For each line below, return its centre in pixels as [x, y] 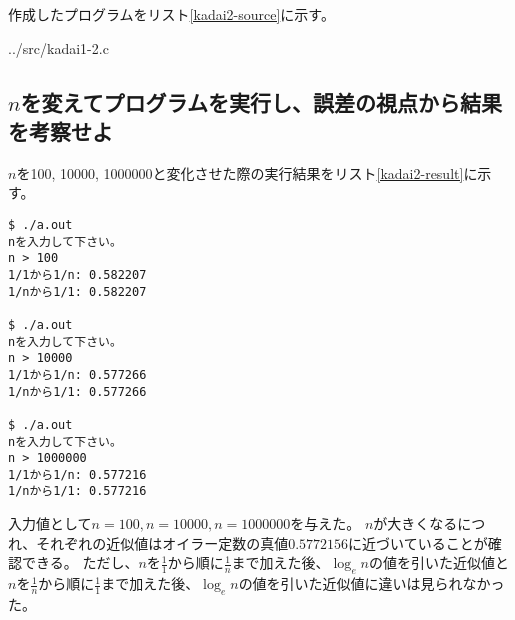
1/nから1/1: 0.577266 [77, 391]
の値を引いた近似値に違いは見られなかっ [371, 583]
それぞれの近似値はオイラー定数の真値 [162, 542]
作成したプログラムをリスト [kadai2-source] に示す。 [171, 14]
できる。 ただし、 [80, 562]
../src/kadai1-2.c [58, 47]
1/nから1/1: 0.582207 [77, 291]
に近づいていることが [418, 542]
